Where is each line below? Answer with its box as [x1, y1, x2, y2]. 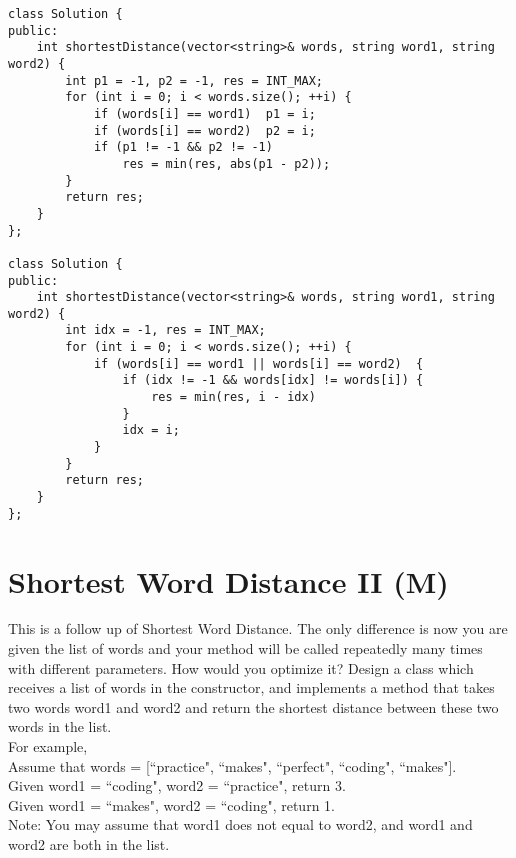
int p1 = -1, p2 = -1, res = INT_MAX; [65, 73, 323, 88]
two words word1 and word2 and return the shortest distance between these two [8, 696, 499, 717]
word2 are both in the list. [8, 834, 170, 854]
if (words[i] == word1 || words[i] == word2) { [93, 356, 424, 371]
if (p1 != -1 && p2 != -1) [93, 140, 273, 155]
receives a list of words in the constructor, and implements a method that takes [8, 677, 495, 698]
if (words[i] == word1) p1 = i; [93, 106, 316, 121]
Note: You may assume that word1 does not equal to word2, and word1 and [8, 814, 473, 835]
